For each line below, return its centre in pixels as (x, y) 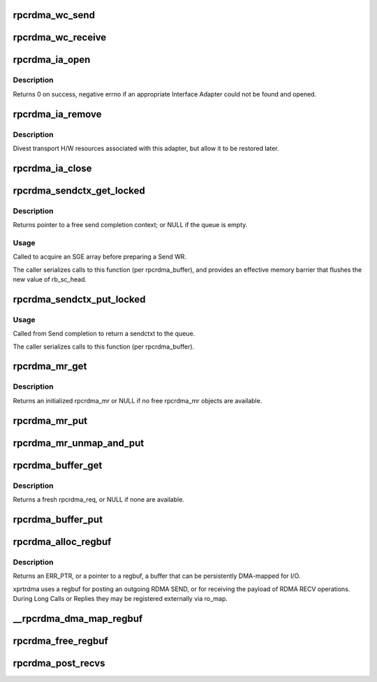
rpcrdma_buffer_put (58, 520)
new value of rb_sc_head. (50, 280)
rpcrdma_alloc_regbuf (62, 542)
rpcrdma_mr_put (50, 420)
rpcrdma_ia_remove (57, 114)
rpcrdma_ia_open (52, 60)
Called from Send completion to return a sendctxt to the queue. (104, 334)
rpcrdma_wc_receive (60, 37)
